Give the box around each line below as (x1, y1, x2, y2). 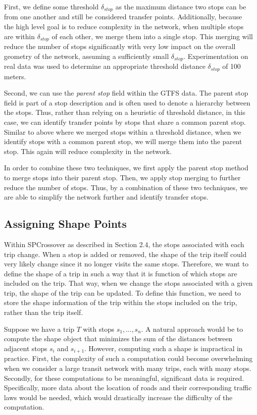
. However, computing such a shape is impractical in (84, 343, 243, 353)
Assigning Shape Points (4, 216, 127, 231)
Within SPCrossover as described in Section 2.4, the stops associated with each (4, 239, 245, 249)
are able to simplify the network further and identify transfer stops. (4, 192, 208, 202)
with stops (83, 323, 114, 334)
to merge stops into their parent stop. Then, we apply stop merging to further (4, 172, 241, 182)
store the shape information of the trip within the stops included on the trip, (4, 297, 237, 308)
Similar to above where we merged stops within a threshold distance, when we (4, 126, 241, 137)
